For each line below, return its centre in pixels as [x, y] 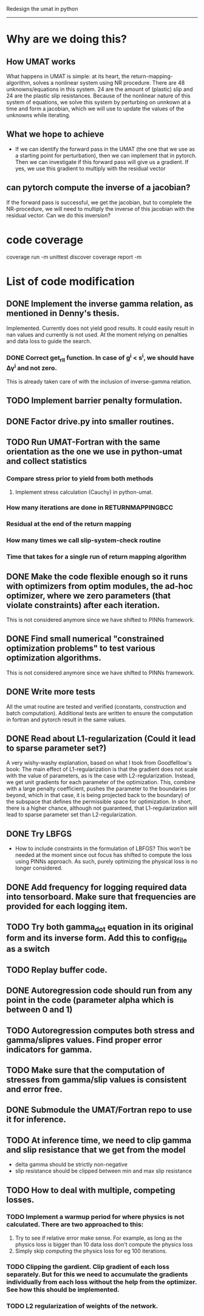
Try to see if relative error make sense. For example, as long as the [98, 1238]
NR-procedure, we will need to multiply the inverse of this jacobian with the [100, 209]
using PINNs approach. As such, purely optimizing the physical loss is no [106, 862]
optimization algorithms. [54, 658]
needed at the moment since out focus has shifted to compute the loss [104, 855]
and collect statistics [47, 461]
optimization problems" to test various [81, 649]
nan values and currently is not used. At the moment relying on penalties [97, 334]
